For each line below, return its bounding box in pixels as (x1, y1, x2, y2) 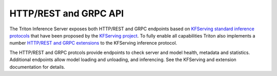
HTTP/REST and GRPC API (9, 8, 124, 19)
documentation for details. (9, 64, 65, 70)
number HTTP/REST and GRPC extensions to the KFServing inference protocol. (9, 40, 177, 46)
